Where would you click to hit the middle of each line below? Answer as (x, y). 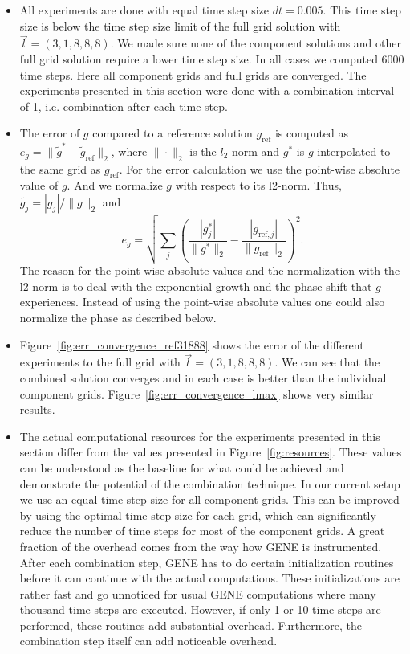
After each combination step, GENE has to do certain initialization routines (207, 562)
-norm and (254, 151)
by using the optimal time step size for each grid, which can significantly (198, 515)
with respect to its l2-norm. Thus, (258, 185)
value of (39, 185)
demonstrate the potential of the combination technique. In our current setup (210, 483)
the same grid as (60, 168)
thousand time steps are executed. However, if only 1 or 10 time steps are (200, 609)
